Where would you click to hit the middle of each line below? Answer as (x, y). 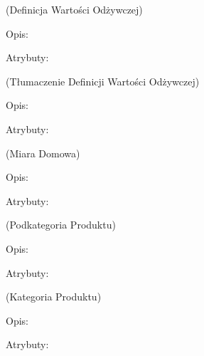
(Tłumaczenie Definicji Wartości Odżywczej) (103, 81)
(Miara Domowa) (43, 153)
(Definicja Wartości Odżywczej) (74, 9)
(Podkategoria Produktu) (61, 225)
